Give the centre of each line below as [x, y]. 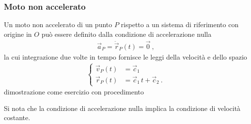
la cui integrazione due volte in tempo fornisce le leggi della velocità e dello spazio [125, 56]
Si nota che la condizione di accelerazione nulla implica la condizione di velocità [122, 108]
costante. [17, 117]
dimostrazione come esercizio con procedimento [74, 92]
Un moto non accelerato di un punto [58, 24]
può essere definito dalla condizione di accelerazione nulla [126, 34]
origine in [18, 34]
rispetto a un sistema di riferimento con [180, 24]
